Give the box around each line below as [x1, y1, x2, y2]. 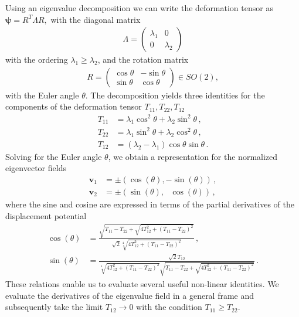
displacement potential [5, 209, 87, 221]
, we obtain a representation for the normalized [108, 150, 278, 162]
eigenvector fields [5, 162, 66, 174]
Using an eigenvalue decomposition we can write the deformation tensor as [5, 2, 273, 13]
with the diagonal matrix [50, 13, 141, 25]
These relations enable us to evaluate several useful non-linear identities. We [5, 278, 279, 290]
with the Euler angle [5, 88, 79, 101]
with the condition [136, 301, 202, 313]
